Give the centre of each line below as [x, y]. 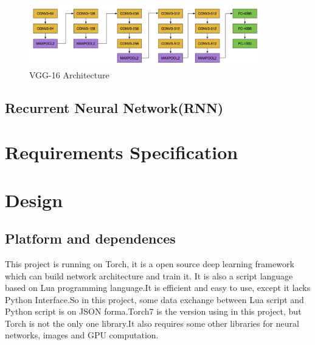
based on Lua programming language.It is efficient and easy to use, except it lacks [158, 288]
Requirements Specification [122, 152]
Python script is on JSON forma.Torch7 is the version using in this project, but [153, 311]
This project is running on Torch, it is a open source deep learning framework [150, 263]
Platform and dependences [90, 238]
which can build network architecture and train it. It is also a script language [149, 275]
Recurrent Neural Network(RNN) [114, 107]
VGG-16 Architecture [69, 74]
